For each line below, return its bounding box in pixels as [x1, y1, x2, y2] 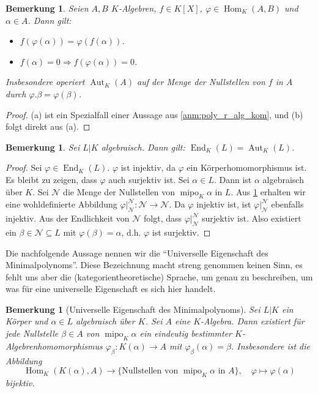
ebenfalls [271, 198, 304, 211]
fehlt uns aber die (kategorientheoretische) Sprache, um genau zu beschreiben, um [6, 270, 313, 283]
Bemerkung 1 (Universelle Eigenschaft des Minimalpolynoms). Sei [6, 302, 261, 315]
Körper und [6, 315, 48, 327]
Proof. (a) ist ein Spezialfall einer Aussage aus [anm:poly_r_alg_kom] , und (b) [6, 108, 303, 121]
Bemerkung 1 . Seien [6, 2, 89, 14]
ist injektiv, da [120, 161, 176, 174]
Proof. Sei [6, 161, 42, 174]
